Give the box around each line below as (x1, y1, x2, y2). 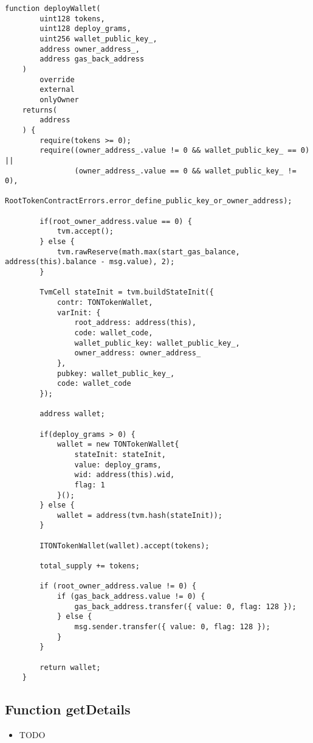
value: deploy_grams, (74, 460, 162, 469)
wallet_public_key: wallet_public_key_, (74, 338, 240, 347)
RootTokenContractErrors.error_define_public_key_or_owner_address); (5, 197, 292, 206)
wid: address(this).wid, (74, 470, 175, 480)
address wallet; (40, 410, 105, 419)
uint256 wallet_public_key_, (40, 34, 157, 43)
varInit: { (57, 308, 101, 317)
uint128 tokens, (40, 14, 105, 23)
